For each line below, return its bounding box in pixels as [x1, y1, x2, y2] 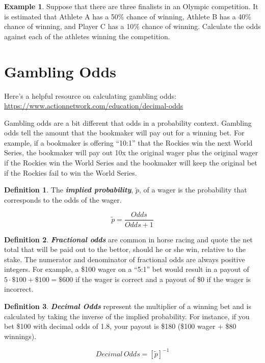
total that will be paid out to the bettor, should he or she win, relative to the [4, 244, 246, 255]
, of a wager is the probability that [139, 184, 247, 195]
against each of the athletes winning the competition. [4, 31, 170, 41]
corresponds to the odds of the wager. [4, 194, 122, 205]
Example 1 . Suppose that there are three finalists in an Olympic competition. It [4, 1, 258, 11]
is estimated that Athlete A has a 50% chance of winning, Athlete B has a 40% [4, 11, 251, 21]
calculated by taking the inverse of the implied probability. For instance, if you [4, 311, 250, 321]
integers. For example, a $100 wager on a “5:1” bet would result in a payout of [4, 264, 249, 274]
